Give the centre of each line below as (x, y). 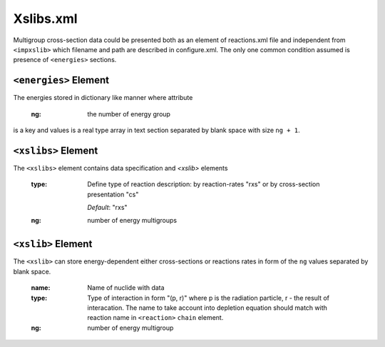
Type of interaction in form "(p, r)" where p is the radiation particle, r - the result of (209, 298)
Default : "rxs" (107, 208)
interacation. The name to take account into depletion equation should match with (207, 308)
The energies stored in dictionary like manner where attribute (103, 98)
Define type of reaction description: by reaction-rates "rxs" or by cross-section (204, 184)
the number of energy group (129, 114)
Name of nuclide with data (126, 288)
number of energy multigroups (132, 221)
